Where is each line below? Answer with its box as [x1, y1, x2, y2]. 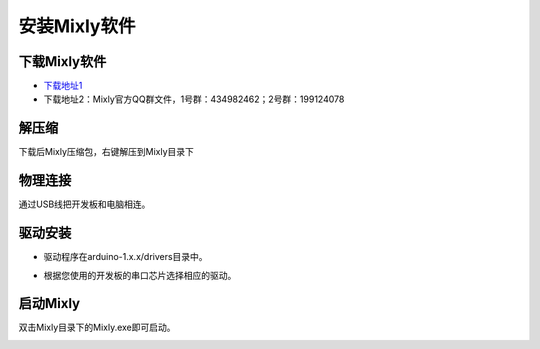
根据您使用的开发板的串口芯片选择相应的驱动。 [43, 269, 237, 281]
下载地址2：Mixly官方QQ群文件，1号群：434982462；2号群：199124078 [43, 93, 345, 105]
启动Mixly [18, 295, 80, 312]
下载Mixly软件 [18, 53, 107, 70]
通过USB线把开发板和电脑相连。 [18, 198, 151, 210]
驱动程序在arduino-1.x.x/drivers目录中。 [43, 251, 209, 263]
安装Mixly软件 [18, 15, 136, 37]
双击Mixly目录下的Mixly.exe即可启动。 [18, 321, 176, 334]
